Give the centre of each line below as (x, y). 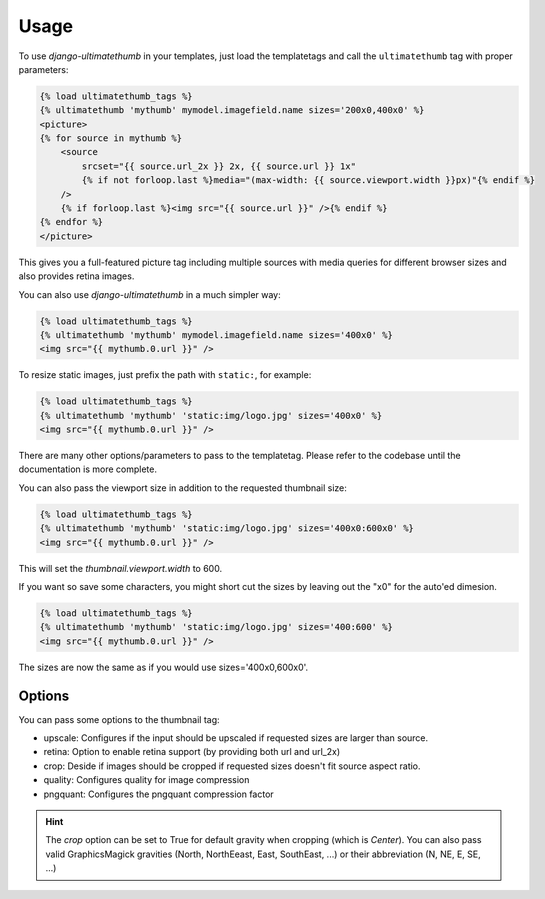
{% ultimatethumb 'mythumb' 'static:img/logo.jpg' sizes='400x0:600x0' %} (227, 528)
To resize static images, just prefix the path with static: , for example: (165, 375)
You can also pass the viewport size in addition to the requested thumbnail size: (182, 487)
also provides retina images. (76, 276)
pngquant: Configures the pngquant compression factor (158, 794)
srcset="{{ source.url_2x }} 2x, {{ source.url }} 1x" (219, 166)
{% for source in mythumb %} (111, 138)
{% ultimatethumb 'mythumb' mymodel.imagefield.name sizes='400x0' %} (216, 334)
